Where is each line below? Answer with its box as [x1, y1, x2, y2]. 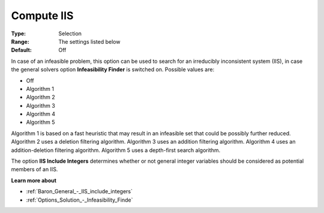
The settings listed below [58, 38, 121, 45]
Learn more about [11, 177, 57, 184]
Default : [11, 47, 32, 54]
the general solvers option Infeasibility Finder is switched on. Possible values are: [11, 66, 215, 73]
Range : [11, 38, 29, 45]
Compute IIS [11, 9, 74, 22]
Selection [58, 30, 82, 37]
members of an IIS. [11, 166, 58, 173]
